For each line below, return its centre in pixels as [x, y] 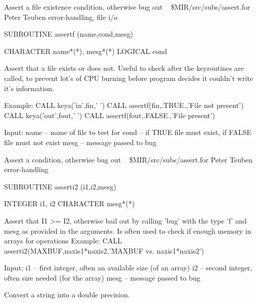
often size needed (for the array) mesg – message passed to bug [102, 277]
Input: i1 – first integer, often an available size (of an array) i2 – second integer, [128, 268]
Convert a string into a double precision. [67, 295]
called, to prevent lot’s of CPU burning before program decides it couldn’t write [129, 78]
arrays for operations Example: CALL [63, 241]
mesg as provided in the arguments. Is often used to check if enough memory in [128, 230]
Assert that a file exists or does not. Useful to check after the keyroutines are [124, 68]
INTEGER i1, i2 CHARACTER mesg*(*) [70, 203]
